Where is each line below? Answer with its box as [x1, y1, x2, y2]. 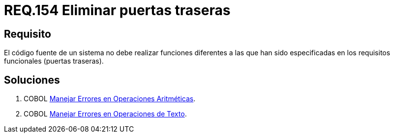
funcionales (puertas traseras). [4, 57, 104, 66]
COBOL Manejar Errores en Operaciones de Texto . [24, 110, 187, 118]
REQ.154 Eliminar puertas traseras [4, 2, 231, 19]
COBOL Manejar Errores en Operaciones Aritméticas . [24, 94, 196, 103]
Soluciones [4, 73, 60, 86]
